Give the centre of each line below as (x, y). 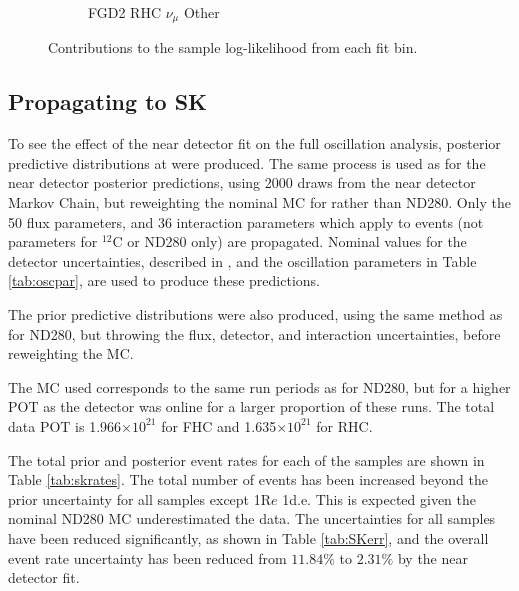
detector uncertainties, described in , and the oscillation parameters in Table (242, 260)
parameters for (53, 241)
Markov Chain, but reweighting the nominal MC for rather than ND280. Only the (259, 202)
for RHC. (344, 425)
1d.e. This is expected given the (379, 498)
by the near (432, 557)
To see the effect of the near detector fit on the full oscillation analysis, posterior (254, 143)
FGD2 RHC (125, 12)
